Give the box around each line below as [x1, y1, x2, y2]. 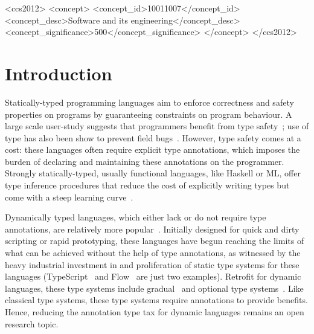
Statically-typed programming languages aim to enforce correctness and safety [5, 95, 294, 108]
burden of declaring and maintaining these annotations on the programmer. [5, 155, 284, 167]
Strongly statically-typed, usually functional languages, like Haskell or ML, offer [5, 167, 301, 179]
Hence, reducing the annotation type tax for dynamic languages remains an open [5, 306, 304, 318]
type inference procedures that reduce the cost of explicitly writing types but [5, 179, 290, 191]
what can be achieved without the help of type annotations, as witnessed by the [5, 246, 301, 259]
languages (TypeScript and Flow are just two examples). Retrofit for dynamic [5, 270, 301, 283]
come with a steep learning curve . [5, 190, 133, 203]
